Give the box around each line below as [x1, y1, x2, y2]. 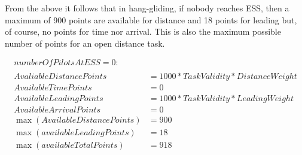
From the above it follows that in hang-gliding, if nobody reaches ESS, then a [5, 2, 289, 14]
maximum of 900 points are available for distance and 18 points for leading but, [5, 13, 297, 26]
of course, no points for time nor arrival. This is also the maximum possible [5, 25, 281, 38]
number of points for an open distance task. [5, 37, 165, 49]
